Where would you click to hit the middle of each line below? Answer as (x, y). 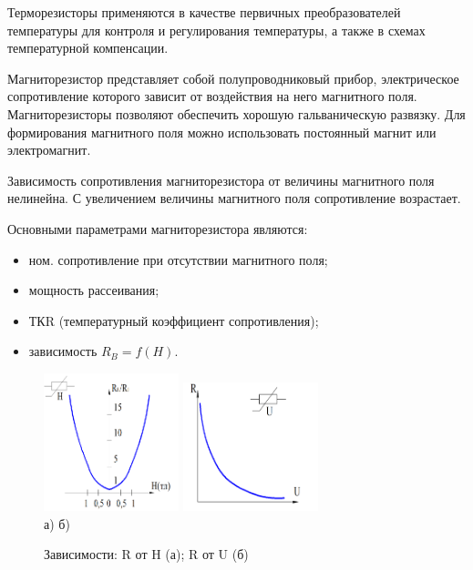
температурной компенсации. (88, 48)
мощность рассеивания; (94, 290)
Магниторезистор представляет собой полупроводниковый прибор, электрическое (233, 78)
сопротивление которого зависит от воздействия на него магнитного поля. (212, 96)
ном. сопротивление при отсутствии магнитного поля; (178, 259)
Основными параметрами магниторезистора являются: (158, 228)
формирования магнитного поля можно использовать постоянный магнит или (222, 132)
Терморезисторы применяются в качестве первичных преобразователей (204, 12)
